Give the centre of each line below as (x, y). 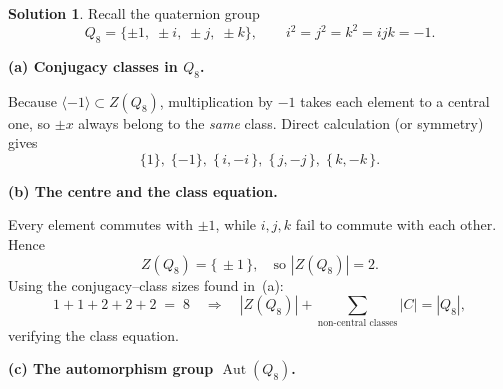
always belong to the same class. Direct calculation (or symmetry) (281, 122)
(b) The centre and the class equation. (143, 190)
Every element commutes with (100, 224)
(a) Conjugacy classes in (93, 65)
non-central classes (357, 322)
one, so (29, 122)
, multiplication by (216, 100)
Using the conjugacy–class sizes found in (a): (146, 284)
